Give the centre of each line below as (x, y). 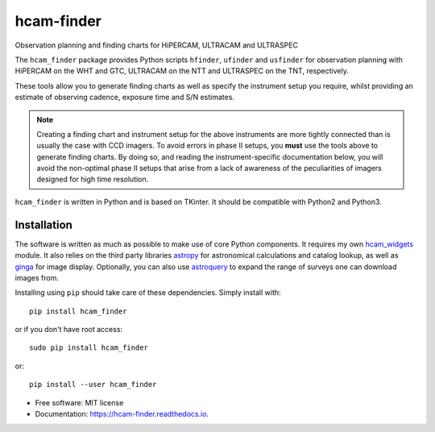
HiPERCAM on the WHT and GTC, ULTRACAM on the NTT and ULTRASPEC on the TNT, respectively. (182, 71)
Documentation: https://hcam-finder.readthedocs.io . (122, 414)
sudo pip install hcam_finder (89, 348)
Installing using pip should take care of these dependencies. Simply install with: (148, 293)
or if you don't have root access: (69, 330)
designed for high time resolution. (93, 179)
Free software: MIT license (79, 402)
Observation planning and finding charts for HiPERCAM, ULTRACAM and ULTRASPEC (156, 45)
